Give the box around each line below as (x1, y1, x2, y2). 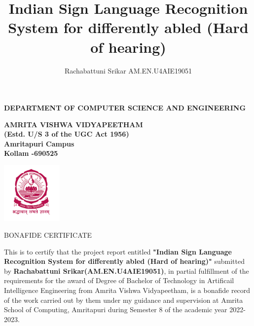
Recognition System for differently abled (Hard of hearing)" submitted (4, 256, 245, 266)
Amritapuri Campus (4, 138, 74, 148)
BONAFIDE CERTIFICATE (4, 230, 92, 240)
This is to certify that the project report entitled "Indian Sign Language (4, 246, 232, 256)
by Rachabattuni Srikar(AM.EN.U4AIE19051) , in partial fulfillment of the (4, 265, 249, 276)
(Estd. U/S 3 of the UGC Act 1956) (4, 129, 129, 139)
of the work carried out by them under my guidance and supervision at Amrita (4, 294, 243, 305)
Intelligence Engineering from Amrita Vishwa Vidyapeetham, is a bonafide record (4, 285, 251, 295)
